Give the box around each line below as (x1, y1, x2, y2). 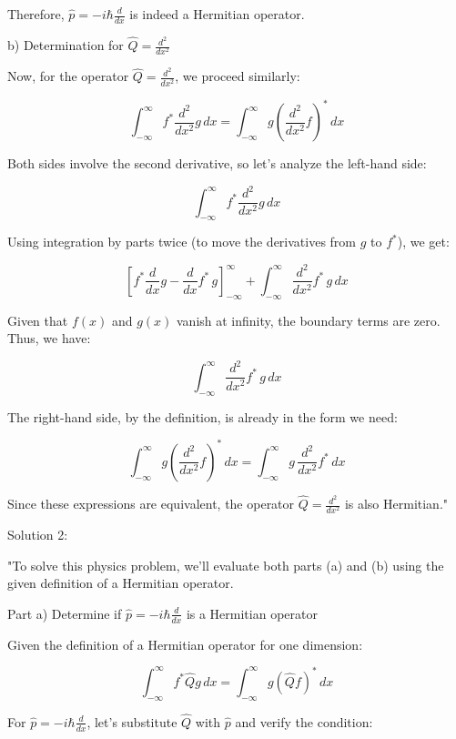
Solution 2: (7, 525, 68, 544)
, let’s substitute (86, 712, 177, 731)
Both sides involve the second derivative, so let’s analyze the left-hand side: (7, 154, 427, 173)
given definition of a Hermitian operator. (7, 573, 234, 592)
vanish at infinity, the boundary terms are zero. (176, 310, 441, 329)
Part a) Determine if (7, 603, 122, 623)
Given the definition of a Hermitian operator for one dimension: (7, 634, 363, 653)
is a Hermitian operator (186, 603, 318, 623)
